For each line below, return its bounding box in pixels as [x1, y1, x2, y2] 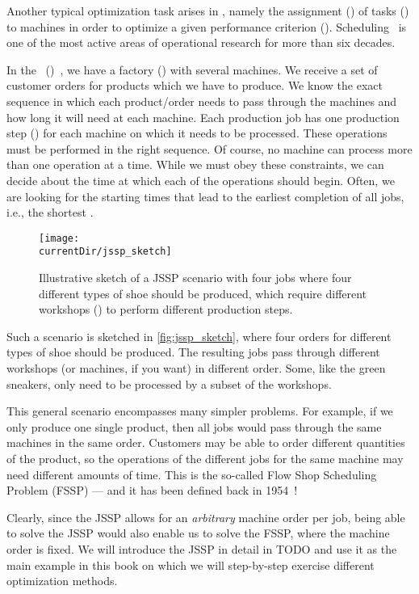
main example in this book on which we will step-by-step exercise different [6, 556, 375, 573]
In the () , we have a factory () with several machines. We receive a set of [6, 61, 378, 78]
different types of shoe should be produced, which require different [39, 284, 367, 301]
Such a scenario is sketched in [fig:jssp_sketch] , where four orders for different [6, 327, 392, 344]
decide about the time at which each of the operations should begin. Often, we [6, 171, 395, 188]
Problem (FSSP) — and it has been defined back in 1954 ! [6, 482, 298, 499]
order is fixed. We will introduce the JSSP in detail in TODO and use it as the [6, 540, 397, 557]
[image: [39, 232, 80, 244]
